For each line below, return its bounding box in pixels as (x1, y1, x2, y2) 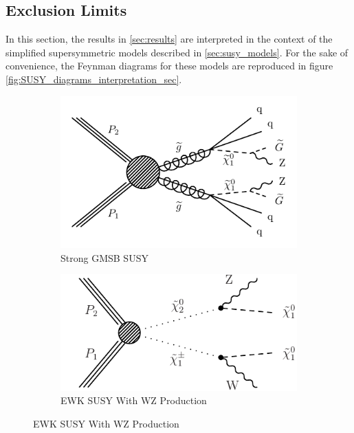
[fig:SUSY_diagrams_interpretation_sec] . (5, 71, 182, 86)
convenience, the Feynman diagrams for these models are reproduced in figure (5, 58, 333, 73)
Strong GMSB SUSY (60, 250, 148, 265)
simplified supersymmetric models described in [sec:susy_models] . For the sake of (5, 45, 349, 59)
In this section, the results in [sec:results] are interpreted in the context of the (5, 32, 333, 46)
